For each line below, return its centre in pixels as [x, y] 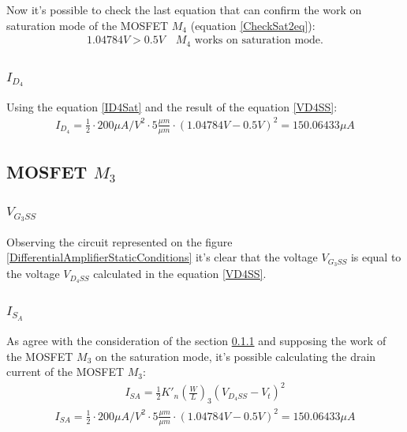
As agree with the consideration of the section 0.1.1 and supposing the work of [196, 341]
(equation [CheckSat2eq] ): [253, 25]
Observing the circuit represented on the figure [119, 241]
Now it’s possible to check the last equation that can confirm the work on [184, 9]
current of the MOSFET [65, 372]
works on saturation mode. [259, 41]
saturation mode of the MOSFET [88, 25]
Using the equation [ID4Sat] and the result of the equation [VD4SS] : [172, 106]
